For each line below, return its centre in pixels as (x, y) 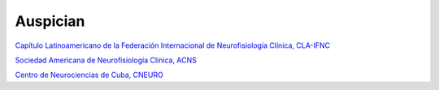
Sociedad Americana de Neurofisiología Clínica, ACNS (106, 60)
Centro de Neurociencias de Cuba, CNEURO (89, 75)
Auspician (50, 21)
